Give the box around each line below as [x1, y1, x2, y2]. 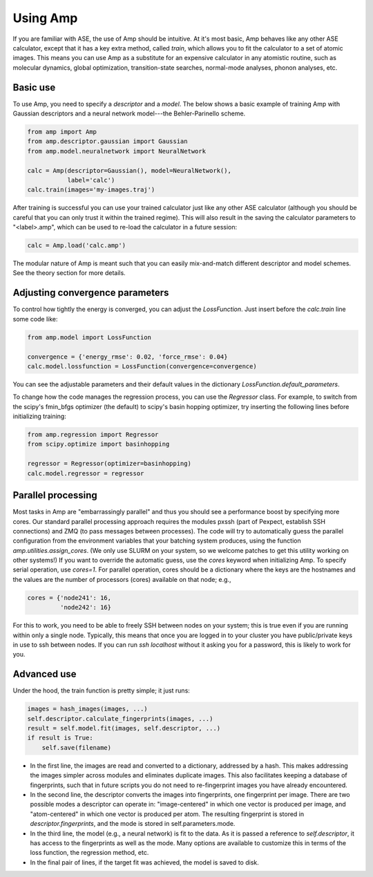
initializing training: [12, 412, 67, 421]
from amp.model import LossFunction [27, 333, 152, 341]
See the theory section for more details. [12, 269, 126, 277]
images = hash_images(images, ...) [27, 705, 148, 713]
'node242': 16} [59, 603, 112, 612]
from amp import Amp [27, 128, 97, 135]
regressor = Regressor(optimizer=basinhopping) [27, 460, 191, 468]
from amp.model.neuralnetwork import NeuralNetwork [27, 147, 207, 155]
